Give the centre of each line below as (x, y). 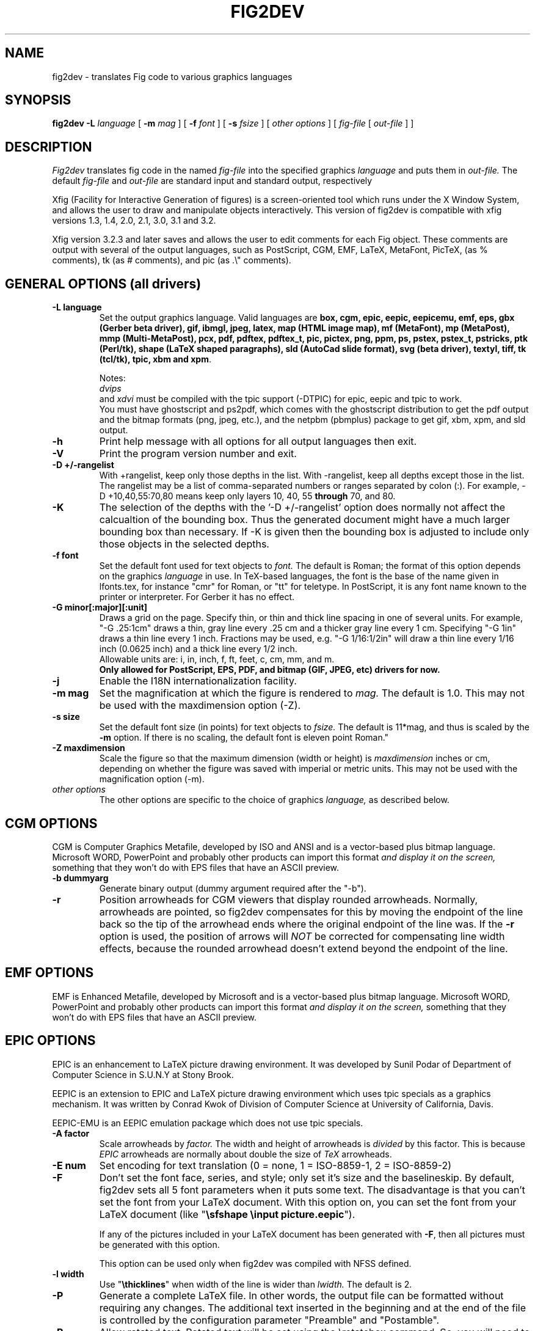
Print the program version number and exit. (198, 454)
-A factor (71, 1133)
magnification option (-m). (152, 779)
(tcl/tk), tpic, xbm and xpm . (155, 359)
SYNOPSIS (38, 100)
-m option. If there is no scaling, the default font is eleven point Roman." (244, 738)
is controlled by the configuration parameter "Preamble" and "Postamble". (269, 1320)
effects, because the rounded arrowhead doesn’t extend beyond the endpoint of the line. (304, 948)
